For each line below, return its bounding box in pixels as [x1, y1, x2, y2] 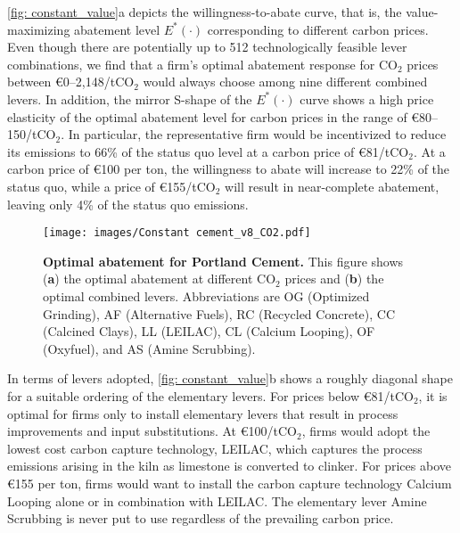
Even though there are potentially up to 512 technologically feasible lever [7, 37, 407, 56]
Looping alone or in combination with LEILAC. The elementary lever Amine [7, 491, 427, 510]
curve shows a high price [300, 89, 434, 108]
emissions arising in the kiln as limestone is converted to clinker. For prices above [7, 456, 451, 475]
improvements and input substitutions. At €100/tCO [7, 422, 297, 440]
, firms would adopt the [301, 422, 431, 440]
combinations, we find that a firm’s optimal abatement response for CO [7, 54, 398, 73]
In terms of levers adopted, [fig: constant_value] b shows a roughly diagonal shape [7, 369, 453, 388]
